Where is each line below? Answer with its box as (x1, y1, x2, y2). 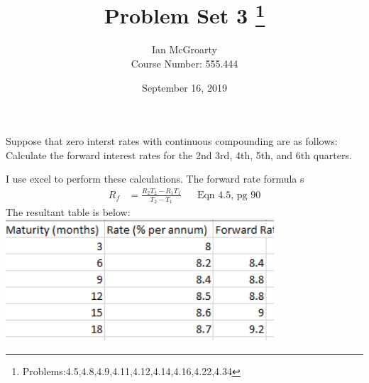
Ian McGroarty (152, 42, 217, 57)
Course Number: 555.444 (131, 56, 238, 71)
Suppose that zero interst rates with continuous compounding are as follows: (6, 134, 338, 149)
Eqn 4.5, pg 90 (197, 190, 261, 200)
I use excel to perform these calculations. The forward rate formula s (6, 171, 304, 186)
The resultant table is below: (6, 205, 131, 219)
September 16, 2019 (142, 80, 227, 95)
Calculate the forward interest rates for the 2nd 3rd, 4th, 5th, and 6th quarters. (6, 147, 352, 162)
